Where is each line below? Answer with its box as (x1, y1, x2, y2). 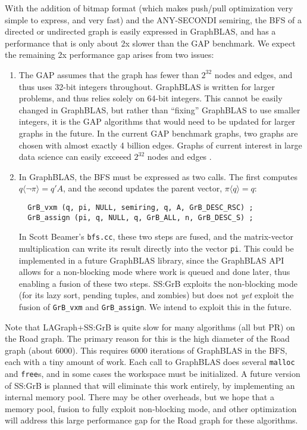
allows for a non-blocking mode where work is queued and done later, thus (18, 265, 290, 278)
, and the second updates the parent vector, (63, 182, 223, 194)
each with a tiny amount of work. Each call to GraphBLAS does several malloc (5, 355, 295, 368)
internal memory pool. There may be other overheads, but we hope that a (5, 391, 274, 403)
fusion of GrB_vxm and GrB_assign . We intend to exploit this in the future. (18, 300, 292, 313)
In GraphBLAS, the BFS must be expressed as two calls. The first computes (18, 170, 297, 182)
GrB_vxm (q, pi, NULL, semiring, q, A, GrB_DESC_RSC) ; (27, 203, 253, 212)
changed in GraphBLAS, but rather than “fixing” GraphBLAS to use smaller (18, 103, 300, 116)
